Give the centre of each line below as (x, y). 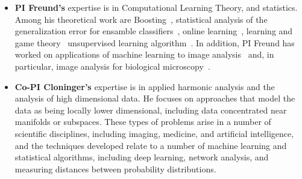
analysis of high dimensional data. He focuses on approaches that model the (155, 98)
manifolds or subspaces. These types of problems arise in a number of (143, 122)
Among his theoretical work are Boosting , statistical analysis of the (141, 19)
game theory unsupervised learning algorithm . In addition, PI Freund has (155, 42)
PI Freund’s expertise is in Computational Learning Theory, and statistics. (156, 7)
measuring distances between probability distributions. (115, 168)
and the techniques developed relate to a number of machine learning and (151, 145)
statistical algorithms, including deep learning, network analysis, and (142, 157)
